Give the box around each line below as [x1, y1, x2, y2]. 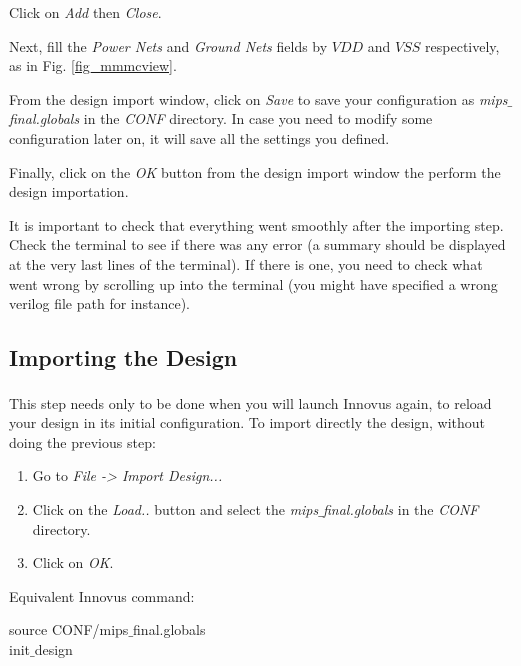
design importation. [9, 181, 129, 202]
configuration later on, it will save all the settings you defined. [9, 127, 390, 148]
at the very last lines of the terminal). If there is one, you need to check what [9, 253, 483, 274]
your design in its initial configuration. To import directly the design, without [9, 412, 486, 433]
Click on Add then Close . [9, 2, 162, 22]
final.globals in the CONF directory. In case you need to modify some [9, 108, 433, 129]
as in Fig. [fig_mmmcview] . [9, 55, 177, 76]
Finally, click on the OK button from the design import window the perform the [9, 161, 501, 182]
